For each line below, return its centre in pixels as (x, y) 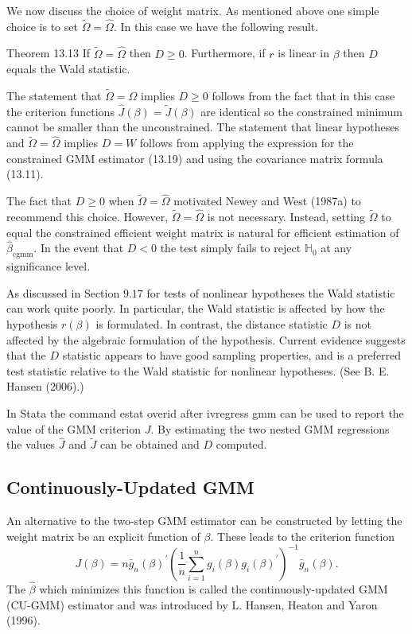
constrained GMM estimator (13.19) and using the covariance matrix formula (195, 158)
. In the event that (79, 248)
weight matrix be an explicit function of (103, 536)
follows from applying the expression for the (247, 143)
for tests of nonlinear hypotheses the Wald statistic (271, 292)
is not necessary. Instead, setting (286, 217)
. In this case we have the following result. (216, 26)
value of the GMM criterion (74, 428)
